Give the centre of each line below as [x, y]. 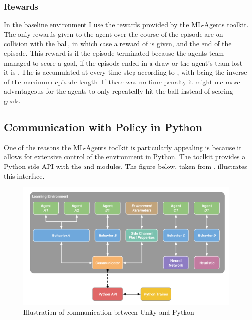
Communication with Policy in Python [103, 126]
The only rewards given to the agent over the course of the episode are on [114, 34]
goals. [12, 100]
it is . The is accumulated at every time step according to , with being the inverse [126, 72]
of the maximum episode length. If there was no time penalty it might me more [122, 81]
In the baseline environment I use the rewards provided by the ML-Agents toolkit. [126, 25]
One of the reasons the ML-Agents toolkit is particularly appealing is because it [123, 147]
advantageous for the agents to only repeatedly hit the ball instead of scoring [118, 91]
